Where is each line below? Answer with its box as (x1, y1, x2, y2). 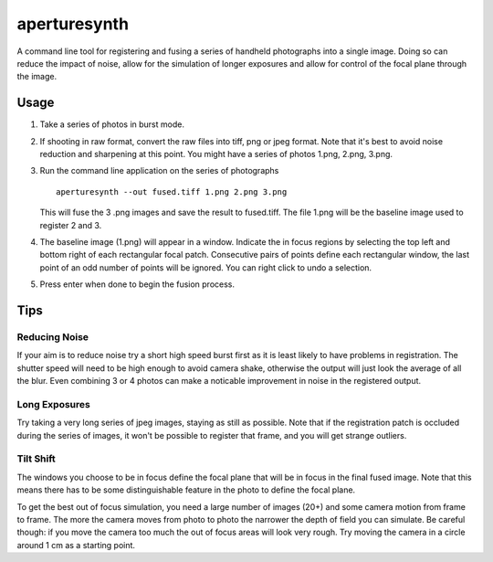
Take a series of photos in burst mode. (39, 119, 184, 130)
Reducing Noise (16, 330, 89, 343)
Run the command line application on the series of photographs (39, 165, 279, 176)
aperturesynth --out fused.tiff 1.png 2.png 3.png (56, 186, 288, 196)
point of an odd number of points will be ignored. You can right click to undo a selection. (39, 261, 372, 273)
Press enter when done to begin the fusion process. (39, 279, 236, 290)
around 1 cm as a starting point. (16, 539, 136, 550)
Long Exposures (16, 398, 90, 410)
